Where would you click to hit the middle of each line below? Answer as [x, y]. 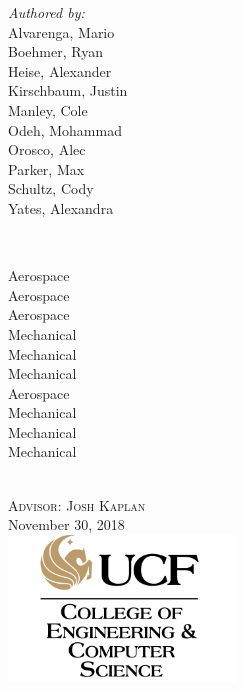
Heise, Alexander [60, 70]
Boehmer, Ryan [55, 51]
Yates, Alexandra [61, 207]
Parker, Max [46, 168]
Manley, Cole [48, 109]
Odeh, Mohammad [65, 129]
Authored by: [46, 12]
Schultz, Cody [51, 188]
